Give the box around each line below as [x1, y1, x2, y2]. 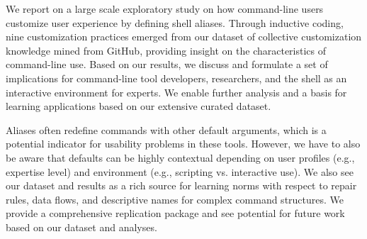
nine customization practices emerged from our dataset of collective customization [6, 29, 362, 44]
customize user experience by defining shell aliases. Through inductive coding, [6, 15, 344, 30]
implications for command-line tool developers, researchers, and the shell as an [6, 70, 347, 85]
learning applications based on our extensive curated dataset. [6, 99, 271, 113]
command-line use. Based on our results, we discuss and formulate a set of [6, 57, 328, 72]
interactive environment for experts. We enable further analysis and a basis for [6, 84, 347, 99]
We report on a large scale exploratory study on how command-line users [6, 1, 324, 16]
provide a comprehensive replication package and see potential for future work [6, 206, 345, 221]
